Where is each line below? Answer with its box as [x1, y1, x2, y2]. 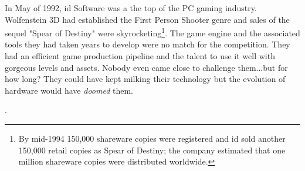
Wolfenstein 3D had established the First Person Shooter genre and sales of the [5, 13, 290, 25]
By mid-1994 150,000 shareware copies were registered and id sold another [18, 132, 286, 144]
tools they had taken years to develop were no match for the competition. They [5, 38, 290, 50]
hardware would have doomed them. [5, 84, 134, 96]
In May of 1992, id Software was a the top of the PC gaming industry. [5, 2, 257, 13]
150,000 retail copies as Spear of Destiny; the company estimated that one [18, 143, 286, 156]
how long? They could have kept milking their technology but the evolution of [5, 73, 286, 85]
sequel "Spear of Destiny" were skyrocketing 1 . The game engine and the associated [5, 25, 300, 39]
